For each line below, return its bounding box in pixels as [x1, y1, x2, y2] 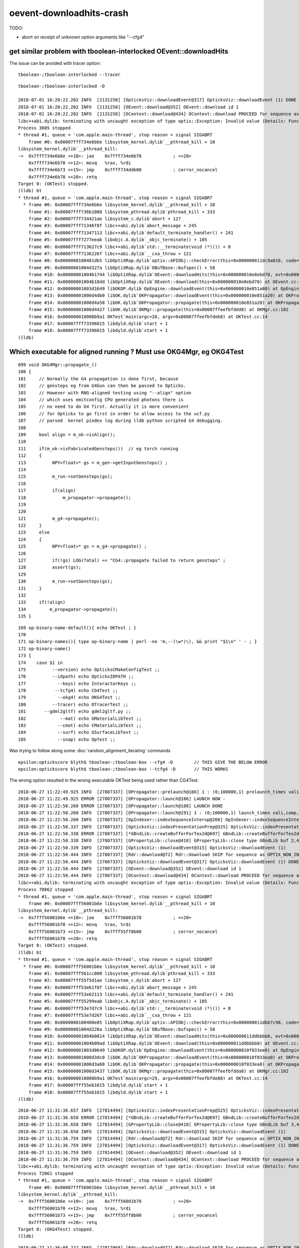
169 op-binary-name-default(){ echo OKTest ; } [18, 624, 137, 630]
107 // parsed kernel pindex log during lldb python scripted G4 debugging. [18, 418, 223, 424]
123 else [18, 530, 50, 535]
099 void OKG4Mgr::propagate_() [18, 362, 97, 368]
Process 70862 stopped [18, 887, 74, 893]
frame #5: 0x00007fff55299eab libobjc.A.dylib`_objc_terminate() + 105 [28, 998, 207, 1004]
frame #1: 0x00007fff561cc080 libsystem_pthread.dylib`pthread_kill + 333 [28, 970, 215, 976]
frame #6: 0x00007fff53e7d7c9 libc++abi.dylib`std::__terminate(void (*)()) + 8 [28, 1005, 231, 1011]
